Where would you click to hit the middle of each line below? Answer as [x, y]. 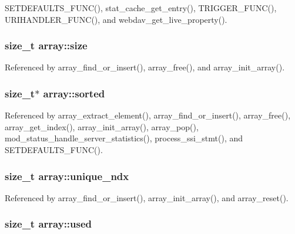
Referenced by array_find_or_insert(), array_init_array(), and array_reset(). [147, 197]
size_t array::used [48, 224]
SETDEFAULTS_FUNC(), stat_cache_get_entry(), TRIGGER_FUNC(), [141, 8]
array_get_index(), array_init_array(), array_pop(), [102, 126]
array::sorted [74, 93]
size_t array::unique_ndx [67, 176]
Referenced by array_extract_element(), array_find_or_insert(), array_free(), [148, 115]
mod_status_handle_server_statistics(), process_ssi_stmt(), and [124, 138]
